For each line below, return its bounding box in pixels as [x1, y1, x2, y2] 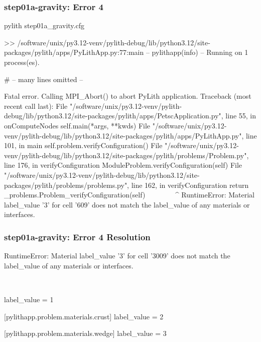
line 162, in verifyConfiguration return [131, 179, 249, 190]
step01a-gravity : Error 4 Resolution [4, 230, 151, 243]
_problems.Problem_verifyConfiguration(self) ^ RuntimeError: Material [4, 189, 254, 200]
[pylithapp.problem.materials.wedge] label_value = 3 [4, 328, 167, 338]
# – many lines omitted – [4, 74, 83, 84]
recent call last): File [4, 100, 68, 111]
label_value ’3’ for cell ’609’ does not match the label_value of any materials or [4, 199, 250, 210]
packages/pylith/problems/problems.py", [4, 179, 129, 190]
